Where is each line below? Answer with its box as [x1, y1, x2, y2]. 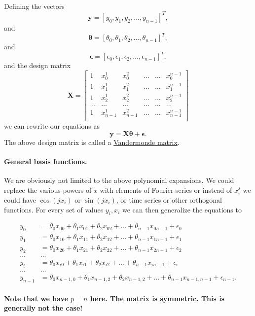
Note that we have [4, 293, 68, 303]
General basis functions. [4, 156, 87, 166]
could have [4, 195, 36, 205]
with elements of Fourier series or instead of [100, 184, 232, 195]
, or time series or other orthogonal [116, 195, 222, 205]
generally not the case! [4, 303, 83, 313]
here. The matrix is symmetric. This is [90, 293, 225, 303]
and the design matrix [4, 60, 71, 70]
